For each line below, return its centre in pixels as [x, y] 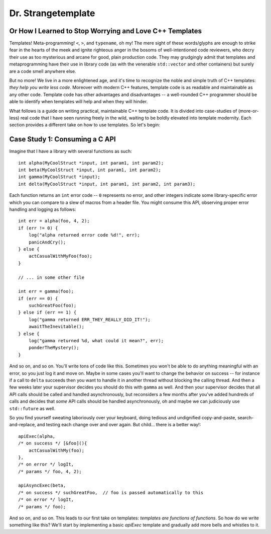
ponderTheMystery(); [54, 348]
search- [246, 417]
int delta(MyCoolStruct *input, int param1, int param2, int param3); [107, 184]
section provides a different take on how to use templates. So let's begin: [85, 125]
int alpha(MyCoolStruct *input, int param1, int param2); [91, 163]
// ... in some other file [51, 277]
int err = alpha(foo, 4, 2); [54, 221]
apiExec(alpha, [37, 436]
